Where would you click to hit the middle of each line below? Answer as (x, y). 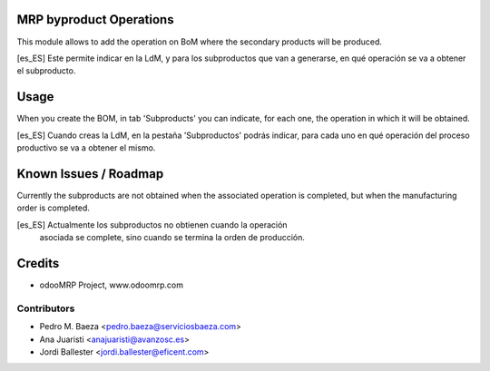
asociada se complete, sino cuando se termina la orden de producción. (172, 238)
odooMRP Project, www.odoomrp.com (111, 285)
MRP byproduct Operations (95, 20)
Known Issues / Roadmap (90, 174)
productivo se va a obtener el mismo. (86, 147)
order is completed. (54, 208)
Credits (38, 263)
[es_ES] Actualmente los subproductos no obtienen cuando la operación (152, 225)
